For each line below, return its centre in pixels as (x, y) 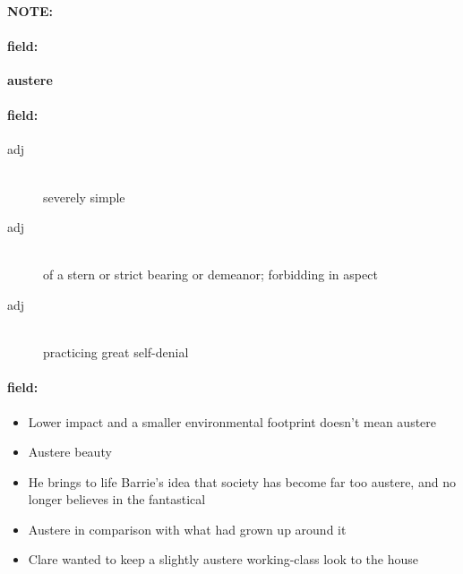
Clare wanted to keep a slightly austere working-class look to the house (223, 559)
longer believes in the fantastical (117, 499)
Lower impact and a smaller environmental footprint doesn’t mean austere (232, 421)
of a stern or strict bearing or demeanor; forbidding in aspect (210, 274)
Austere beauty (70, 452)
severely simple (84, 197)
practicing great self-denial (116, 352)
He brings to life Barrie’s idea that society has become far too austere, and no (242, 481)
